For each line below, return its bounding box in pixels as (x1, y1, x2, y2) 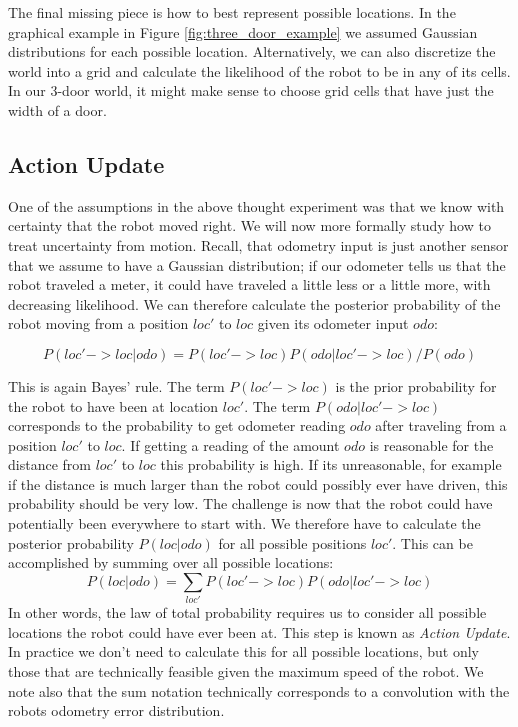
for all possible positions (218, 532, 367, 553)
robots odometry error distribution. (8, 700, 225, 721)
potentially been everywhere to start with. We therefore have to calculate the (8, 513, 481, 534)
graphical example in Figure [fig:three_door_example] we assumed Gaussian (8, 21, 478, 42)
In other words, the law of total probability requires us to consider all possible (8, 602, 487, 623)
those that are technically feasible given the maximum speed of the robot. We (8, 660, 484, 681)
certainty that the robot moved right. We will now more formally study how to (8, 215, 491, 236)
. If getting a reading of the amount (121, 434, 340, 455)
